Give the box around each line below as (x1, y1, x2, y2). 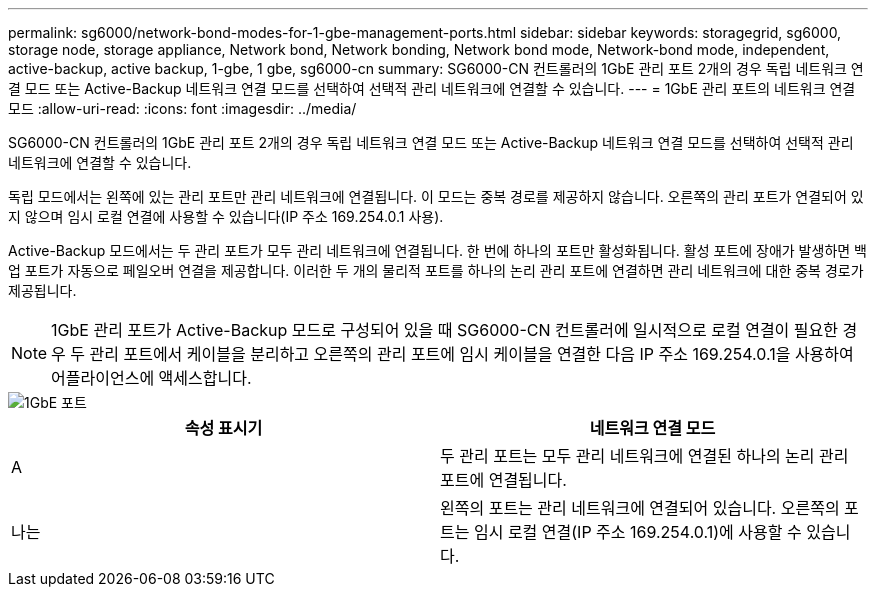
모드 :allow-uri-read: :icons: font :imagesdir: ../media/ (8, 100, 357, 117)
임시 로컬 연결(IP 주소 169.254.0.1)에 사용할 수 (473, 522, 802, 542)
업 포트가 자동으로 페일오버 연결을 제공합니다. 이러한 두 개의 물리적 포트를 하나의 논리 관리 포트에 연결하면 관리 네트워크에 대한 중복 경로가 (8, 262, 864, 279)
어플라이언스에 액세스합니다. (51, 368, 252, 388)
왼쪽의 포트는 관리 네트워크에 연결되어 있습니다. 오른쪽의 (440, 498, 840, 518)
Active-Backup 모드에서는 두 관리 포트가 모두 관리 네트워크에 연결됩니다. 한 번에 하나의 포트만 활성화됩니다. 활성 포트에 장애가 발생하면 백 (8, 242, 867, 259)
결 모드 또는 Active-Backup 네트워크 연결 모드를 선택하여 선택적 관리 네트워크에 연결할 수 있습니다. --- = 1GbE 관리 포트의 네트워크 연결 (8, 80, 856, 97)
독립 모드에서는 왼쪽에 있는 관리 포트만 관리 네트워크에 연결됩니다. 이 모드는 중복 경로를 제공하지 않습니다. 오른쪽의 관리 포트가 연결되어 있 (8, 188, 864, 205)
